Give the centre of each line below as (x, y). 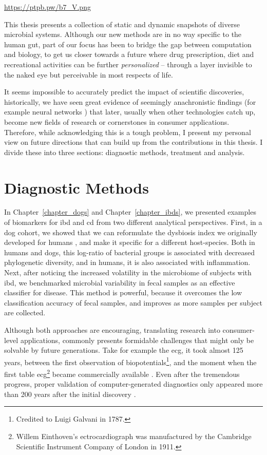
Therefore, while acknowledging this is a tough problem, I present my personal (128, 132)
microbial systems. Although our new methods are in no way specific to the (123, 34)
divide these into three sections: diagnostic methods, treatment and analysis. (125, 152)
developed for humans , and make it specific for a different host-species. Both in (130, 242)
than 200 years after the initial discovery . (70, 394)
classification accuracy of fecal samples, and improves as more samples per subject (133, 302)
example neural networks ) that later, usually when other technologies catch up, (130, 112)
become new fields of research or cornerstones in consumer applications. (117, 121)
